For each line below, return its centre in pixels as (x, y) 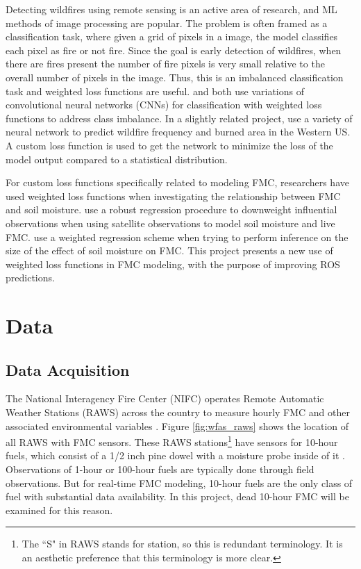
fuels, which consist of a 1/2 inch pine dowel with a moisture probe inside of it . (175, 455)
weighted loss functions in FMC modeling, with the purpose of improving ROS (173, 264)
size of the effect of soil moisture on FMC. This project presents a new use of (169, 250)
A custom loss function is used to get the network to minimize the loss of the (169, 145)
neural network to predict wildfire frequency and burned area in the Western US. (178, 132)
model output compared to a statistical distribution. (117, 159)
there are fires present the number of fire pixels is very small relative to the (165, 64)
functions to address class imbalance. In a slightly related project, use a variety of (179, 118)
